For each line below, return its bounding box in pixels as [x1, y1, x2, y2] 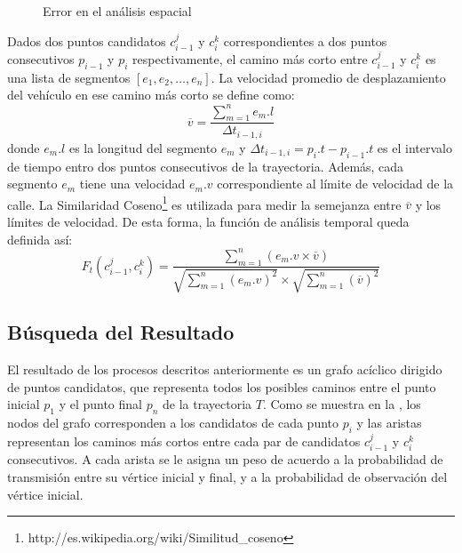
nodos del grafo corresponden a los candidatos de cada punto [7, 413, 339, 432]
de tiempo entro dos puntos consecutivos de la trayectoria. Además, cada [7, 156, 404, 175]
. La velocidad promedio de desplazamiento [211, 68, 446, 86]
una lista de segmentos [7, 68, 131, 86]
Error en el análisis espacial [43, 2, 192, 20]
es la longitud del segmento [68, 138, 218, 156]
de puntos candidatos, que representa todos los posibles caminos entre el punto [7, 377, 436, 396]
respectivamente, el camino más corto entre [132, 50, 368, 68]
